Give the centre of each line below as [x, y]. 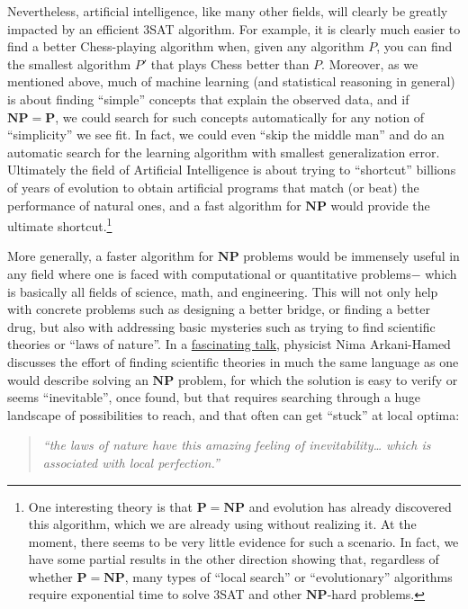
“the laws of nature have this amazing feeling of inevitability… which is [237, 445]
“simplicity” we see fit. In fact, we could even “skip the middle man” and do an [226, 134]
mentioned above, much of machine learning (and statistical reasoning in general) [231, 81]
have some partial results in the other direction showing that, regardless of [234, 559]
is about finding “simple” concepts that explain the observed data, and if [208, 99]
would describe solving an [78, 379]
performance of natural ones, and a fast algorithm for [154, 205]
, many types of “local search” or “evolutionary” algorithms [288, 576]
